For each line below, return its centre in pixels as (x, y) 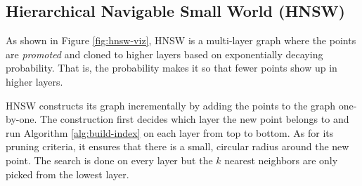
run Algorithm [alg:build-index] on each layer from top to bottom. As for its (170, 132)
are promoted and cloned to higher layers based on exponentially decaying (164, 54)
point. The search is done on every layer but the (109, 160)
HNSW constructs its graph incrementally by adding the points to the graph (171, 105)
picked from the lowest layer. (67, 174)
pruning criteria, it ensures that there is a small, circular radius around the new (177, 146)
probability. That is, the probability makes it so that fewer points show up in (172, 68)
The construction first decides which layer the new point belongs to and (194, 119)
